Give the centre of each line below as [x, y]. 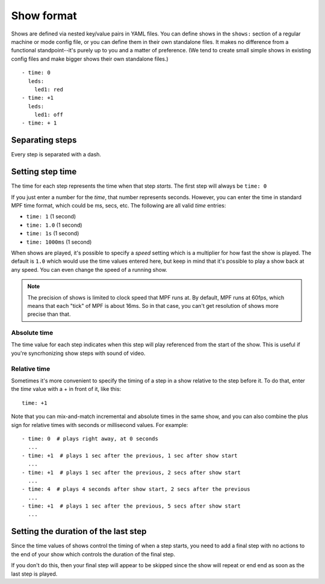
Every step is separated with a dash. [56, 155]
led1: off [48, 115]
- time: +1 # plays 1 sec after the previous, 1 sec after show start [130, 455]
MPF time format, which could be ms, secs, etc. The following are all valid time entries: [119, 206]
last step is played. [34, 574]
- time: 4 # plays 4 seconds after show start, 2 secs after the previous [136, 489]
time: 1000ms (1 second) [59, 242]
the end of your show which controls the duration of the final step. [93, 554]
